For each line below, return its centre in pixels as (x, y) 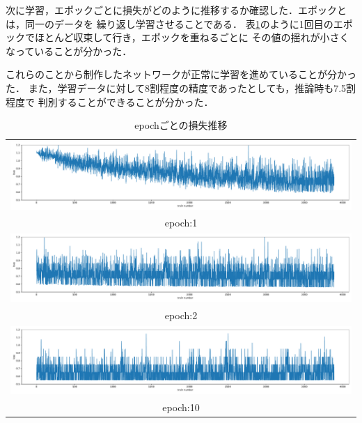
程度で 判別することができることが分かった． (110, 101)
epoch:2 (181, 315)
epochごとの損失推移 (181, 125)
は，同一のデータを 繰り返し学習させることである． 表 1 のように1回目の (170, 23)
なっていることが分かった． (69, 51)
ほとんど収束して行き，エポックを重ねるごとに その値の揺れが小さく (192, 37)
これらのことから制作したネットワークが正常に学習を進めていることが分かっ (181, 74)
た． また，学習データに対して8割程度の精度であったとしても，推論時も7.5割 (181, 87)
